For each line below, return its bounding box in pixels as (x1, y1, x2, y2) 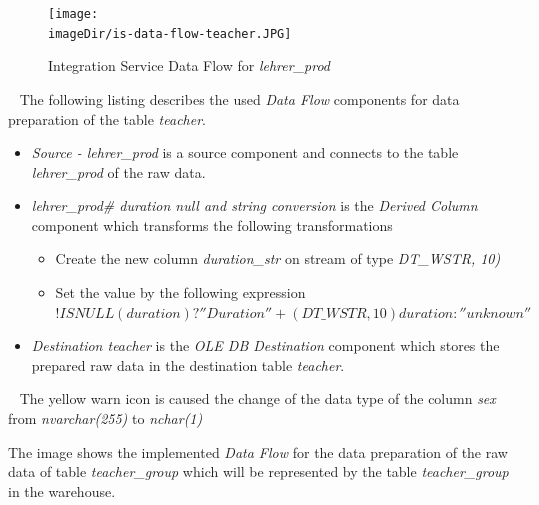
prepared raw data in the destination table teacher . (31, 354, 345, 375)
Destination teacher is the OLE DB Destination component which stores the (31, 335, 500, 356)
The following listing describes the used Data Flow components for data (19, 88, 460, 109)
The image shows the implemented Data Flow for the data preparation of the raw (8, 441, 508, 462)
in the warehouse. (8, 480, 116, 501)
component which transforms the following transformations (31, 214, 393, 235)
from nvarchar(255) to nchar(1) (8, 408, 203, 429)
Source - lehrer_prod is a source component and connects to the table (31, 142, 459, 163)
